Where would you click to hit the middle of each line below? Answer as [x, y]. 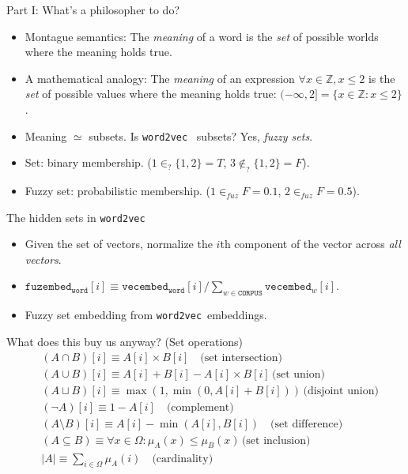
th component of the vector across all [310, 244]
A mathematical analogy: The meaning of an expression [160, 78]
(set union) [298, 374]
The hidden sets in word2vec [76, 217]
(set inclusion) [276, 440]
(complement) [200, 407]
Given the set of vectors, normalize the [119, 244]
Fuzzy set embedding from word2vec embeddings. [146, 315]
